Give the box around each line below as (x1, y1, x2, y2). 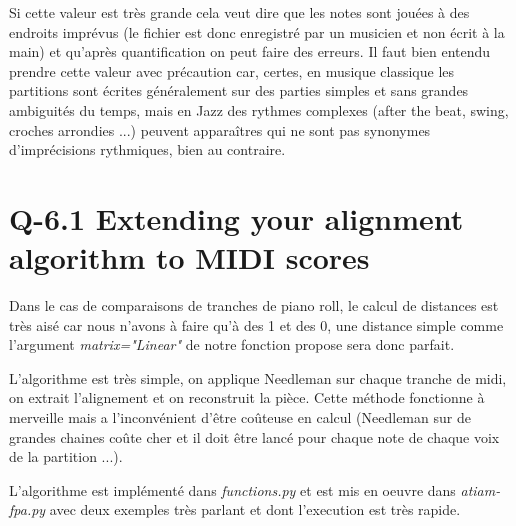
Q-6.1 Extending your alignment (9, 197, 464, 238)
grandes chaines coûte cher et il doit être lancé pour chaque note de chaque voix (9, 426, 500, 447)
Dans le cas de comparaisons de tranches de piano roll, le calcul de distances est (9, 295, 499, 316)
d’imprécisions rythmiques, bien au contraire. (9, 139, 286, 160)
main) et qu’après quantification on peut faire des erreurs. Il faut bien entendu (9, 41, 491, 62)
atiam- (460, 479, 501, 500)
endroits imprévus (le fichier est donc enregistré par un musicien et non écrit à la (9, 21, 505, 42)
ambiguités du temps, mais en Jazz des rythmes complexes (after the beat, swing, (9, 99, 509, 120)
